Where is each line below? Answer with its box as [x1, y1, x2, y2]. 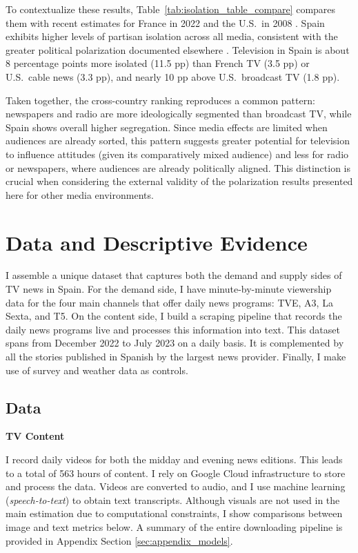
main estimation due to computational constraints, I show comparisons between [6, 506, 343, 521]
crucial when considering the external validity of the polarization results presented [6, 174, 353, 188]
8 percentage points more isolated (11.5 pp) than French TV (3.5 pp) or [6, 56, 310, 70]
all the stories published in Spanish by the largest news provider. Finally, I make [6, 349, 346, 363]
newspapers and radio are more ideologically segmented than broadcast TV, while [6, 106, 352, 121]
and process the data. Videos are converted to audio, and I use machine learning [6, 479, 346, 494]
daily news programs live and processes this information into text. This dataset [6, 322, 340, 336]
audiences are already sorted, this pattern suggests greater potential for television [6, 133, 350, 148]
